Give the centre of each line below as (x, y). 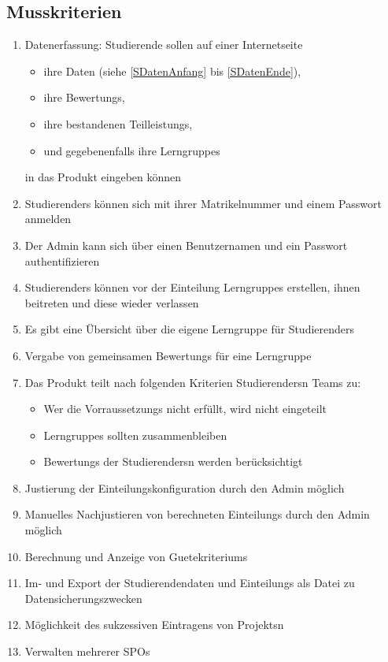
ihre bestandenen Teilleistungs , (118, 123)
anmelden (48, 219)
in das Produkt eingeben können (103, 177)
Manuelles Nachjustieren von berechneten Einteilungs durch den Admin (197, 514)
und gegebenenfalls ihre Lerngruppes (132, 150)
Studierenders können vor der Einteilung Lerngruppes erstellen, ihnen (192, 287)
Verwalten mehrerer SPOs (87, 651)
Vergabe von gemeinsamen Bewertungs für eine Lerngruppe (168, 355)
